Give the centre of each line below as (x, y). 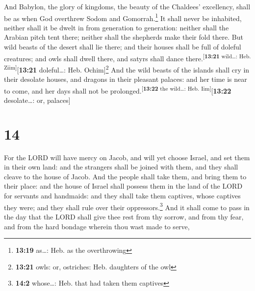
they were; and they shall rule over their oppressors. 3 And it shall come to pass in (127, 206)
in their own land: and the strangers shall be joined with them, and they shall (121, 167)
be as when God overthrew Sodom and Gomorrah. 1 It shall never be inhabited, (123, 17)
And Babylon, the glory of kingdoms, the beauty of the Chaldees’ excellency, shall (127, 6)
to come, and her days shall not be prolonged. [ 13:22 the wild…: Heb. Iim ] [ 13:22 (118, 90)
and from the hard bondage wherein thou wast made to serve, (97, 226)
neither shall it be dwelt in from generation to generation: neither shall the (116, 27)
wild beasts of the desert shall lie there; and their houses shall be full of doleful (123, 47)
